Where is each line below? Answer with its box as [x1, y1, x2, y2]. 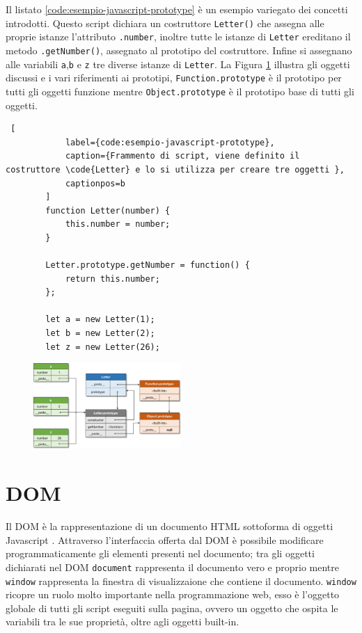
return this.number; [65, 273, 160, 284]
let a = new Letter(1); [45, 314, 155, 325]
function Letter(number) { [45, 205, 171, 216]
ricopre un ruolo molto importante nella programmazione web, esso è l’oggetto [6, 587, 340, 602]
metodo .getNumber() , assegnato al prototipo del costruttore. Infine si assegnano [6, 42, 352, 57]
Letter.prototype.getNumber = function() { [45, 260, 250, 271]
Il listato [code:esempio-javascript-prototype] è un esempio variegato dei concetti [6, 2, 348, 16]
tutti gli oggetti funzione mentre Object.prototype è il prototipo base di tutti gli [6, 83, 354, 98]
